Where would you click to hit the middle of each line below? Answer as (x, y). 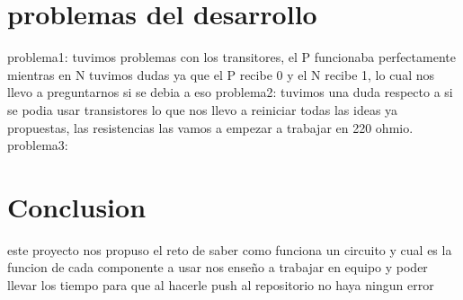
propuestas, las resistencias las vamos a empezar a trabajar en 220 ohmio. (210, 127)
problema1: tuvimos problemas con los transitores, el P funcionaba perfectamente (231, 57)
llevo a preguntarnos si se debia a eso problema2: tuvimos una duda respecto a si (230, 92)
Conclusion (77, 206)
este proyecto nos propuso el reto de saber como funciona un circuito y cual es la (230, 249)
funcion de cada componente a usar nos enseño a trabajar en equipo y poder (218, 267)
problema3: (38, 145)
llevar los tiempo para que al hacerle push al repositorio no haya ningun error (221, 285)
